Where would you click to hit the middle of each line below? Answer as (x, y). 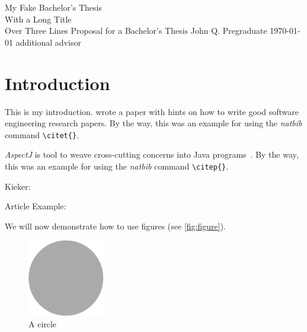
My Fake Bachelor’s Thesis (53, 7)
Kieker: (18, 186)
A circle (43, 324)
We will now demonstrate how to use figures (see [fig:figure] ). (115, 226)
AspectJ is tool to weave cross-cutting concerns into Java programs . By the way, (152, 154)
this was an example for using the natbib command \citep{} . (117, 166)
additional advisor (48, 42)
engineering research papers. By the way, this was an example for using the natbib (153, 123)
